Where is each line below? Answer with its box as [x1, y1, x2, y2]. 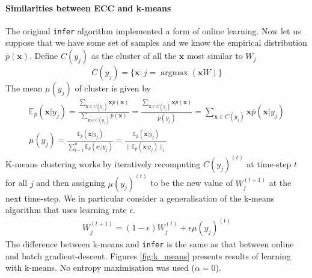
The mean [5, 82, 43, 94]
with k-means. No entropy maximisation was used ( [5, 261, 195, 274]
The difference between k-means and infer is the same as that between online [5, 238, 294, 250]
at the [269, 176, 292, 189]
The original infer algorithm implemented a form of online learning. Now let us [5, 24, 301, 37]
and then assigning [36, 176, 105, 189]
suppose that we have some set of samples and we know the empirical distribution [5, 36, 307, 49]
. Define [29, 49, 58, 62]
